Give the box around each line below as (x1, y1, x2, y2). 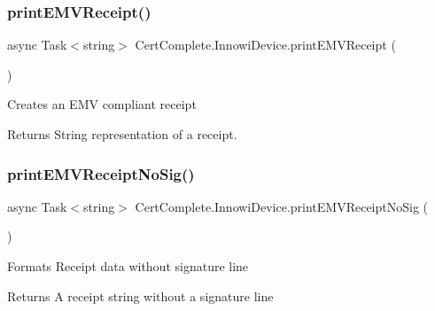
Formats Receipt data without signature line (7, 257, 249, 275)
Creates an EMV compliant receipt (7, 95, 197, 113)
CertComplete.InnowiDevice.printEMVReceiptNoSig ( (135, 197, 429, 215)
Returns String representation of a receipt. (7, 125, 237, 143)
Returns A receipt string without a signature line (7, 286, 274, 305)
